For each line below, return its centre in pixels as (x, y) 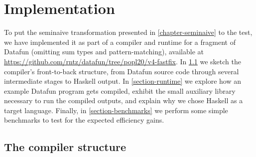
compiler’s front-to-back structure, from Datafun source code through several (122, 71)
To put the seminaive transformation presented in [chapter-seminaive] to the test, (128, 32)
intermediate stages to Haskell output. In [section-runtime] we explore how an (123, 81)
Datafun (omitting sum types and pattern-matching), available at (104, 52)
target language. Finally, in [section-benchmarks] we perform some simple (116, 110)
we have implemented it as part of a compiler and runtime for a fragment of (120, 42)
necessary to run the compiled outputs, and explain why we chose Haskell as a (124, 100)
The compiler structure (65, 147)
